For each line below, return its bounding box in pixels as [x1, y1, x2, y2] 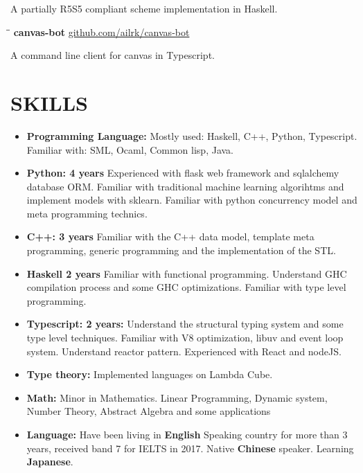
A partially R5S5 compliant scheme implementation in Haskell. [10, 1, 278, 15]
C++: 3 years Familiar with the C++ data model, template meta [26, 229, 315, 244]
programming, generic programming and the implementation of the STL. [26, 243, 336, 258]
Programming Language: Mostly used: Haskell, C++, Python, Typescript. [26, 128, 357, 143]
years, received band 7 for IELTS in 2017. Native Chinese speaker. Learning [26, 440, 354, 455]
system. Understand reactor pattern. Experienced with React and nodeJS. [26, 343, 342, 358]
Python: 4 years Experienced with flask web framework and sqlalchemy [26, 166, 339, 180]
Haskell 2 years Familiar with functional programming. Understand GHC [26, 266, 347, 280]
